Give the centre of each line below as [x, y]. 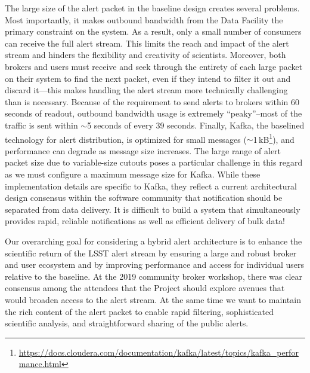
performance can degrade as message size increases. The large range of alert [143, 150]
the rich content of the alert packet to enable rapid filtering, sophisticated [139, 311]
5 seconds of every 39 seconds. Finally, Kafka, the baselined [196, 125]
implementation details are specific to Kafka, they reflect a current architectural [151, 186]
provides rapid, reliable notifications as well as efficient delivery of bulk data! [145, 221]
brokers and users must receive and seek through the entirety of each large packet [154, 66]
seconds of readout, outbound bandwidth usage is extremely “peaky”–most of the [154, 113]
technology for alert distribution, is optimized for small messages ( [126, 139]
